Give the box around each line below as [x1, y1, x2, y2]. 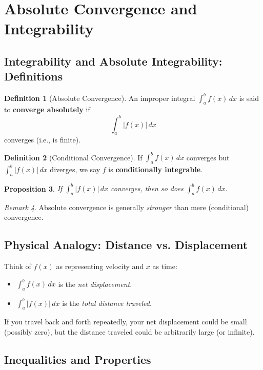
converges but [186, 152, 230, 162]
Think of [4, 261, 31, 272]
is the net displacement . [58, 278, 132, 289]
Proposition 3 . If [4, 183, 63, 194]
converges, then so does [111, 183, 184, 194]
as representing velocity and [56, 261, 144, 272]
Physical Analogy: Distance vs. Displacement [4, 237, 248, 253]
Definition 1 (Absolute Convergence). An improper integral [4, 92, 195, 103]
